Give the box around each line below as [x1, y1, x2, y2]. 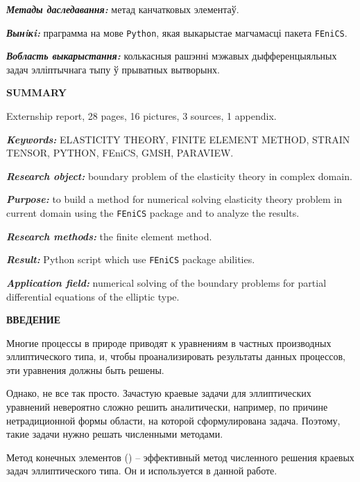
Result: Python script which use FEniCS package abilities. [6, 252, 255, 267]
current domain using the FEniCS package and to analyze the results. [6, 206, 300, 220]
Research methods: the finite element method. [6, 229, 212, 243]
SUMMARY [6, 85, 67, 100]
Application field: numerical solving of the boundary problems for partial [6, 275, 327, 289]
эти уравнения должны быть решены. [6, 362, 164, 377]
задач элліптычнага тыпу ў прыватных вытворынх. [6, 62, 220, 76]
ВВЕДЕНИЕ [6, 312, 61, 327]
